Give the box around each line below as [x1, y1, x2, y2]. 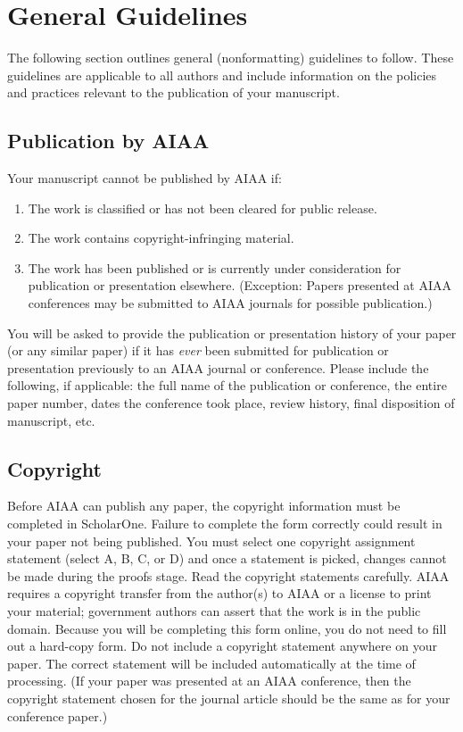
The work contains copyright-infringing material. [28, 229, 294, 247]
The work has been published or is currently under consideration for [28, 258, 401, 277]
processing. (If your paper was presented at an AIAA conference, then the [7, 671, 411, 690]
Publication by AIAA [7, 127, 210, 154]
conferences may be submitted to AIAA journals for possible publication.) [28, 294, 433, 312]
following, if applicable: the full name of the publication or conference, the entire [7, 376, 447, 395]
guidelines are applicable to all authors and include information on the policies [7, 65, 437, 84]
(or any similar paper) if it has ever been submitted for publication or [7, 341, 389, 360]
